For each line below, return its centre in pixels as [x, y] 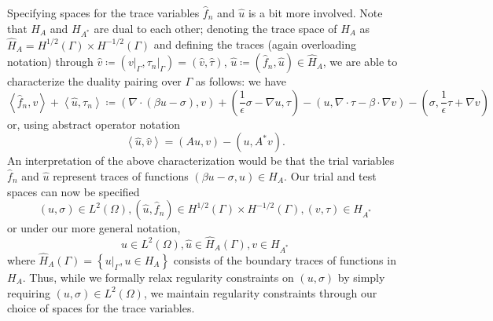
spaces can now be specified [74, 191]
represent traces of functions [121, 175]
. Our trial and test [330, 175]
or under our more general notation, [94, 228]
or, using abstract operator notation [94, 124]
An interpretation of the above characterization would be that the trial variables [201, 160]
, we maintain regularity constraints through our [260, 292]
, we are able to [360, 62]
